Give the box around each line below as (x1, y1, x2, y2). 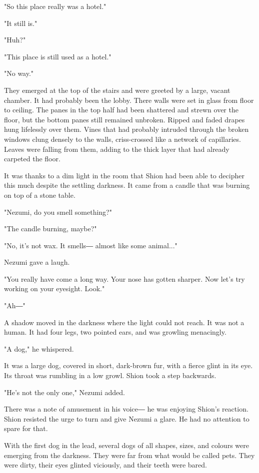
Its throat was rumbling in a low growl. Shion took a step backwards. (4, 370, 216, 381)
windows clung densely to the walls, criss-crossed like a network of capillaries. (4, 133, 241, 144)
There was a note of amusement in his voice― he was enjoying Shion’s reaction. (4, 404, 248, 414)
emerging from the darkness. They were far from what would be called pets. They (4, 450, 255, 460)
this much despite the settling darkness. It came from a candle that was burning (4, 180, 250, 190)
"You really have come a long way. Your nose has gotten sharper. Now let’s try (4, 273, 245, 284)
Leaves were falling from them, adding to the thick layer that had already (4, 143, 229, 154)
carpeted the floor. (4, 153, 60, 164)
